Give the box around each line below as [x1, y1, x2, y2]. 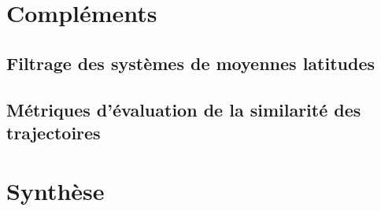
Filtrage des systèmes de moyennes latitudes [6, 50, 375, 75]
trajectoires [6, 120, 101, 144]
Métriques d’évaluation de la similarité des [6, 97, 361, 121]
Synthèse [6, 174, 105, 206]
